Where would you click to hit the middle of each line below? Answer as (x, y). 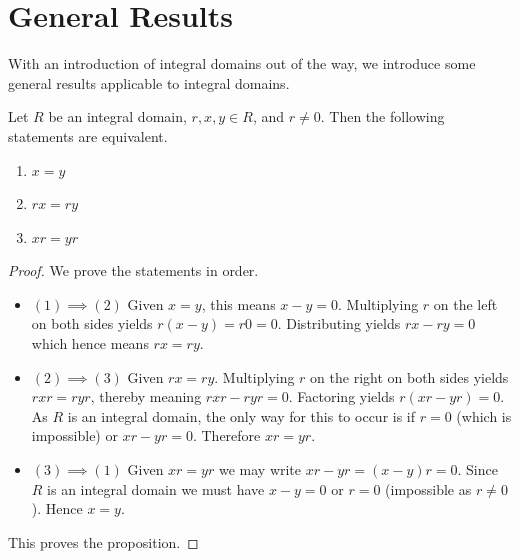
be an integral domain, (117, 116)
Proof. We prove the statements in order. (133, 270)
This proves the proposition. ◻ (103, 541)
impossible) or (74, 435)
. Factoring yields (341, 396)
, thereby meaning (146, 396)
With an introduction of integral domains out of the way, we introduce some (242, 63)
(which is (484, 415)
